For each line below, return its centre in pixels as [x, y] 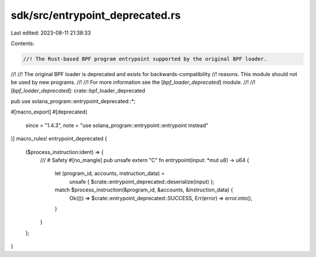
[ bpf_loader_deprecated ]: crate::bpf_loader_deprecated [78, 90]
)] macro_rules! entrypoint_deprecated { [59, 139]
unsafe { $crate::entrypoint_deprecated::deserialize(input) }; [142, 181]
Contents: [23, 43]
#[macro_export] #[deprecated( [49, 112]
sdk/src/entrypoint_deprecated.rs [96, 15]
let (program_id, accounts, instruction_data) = [110, 173]
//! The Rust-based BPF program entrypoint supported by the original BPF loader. [145, 59]
